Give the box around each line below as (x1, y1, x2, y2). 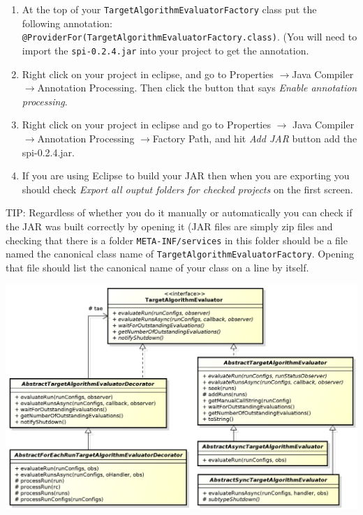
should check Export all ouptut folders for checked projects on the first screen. (22, 181, 353, 196)
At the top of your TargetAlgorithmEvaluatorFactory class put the (22, 2, 317, 16)
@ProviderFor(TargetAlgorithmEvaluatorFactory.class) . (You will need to (22, 29, 357, 44)
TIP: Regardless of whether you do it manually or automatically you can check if (6, 205, 353, 220)
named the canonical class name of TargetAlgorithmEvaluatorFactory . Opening (6, 246, 354, 261)
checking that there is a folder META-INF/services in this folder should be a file (6, 232, 348, 247)
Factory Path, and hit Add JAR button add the (152, 130, 357, 145)
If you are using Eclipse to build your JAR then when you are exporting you (22, 168, 350, 183)
